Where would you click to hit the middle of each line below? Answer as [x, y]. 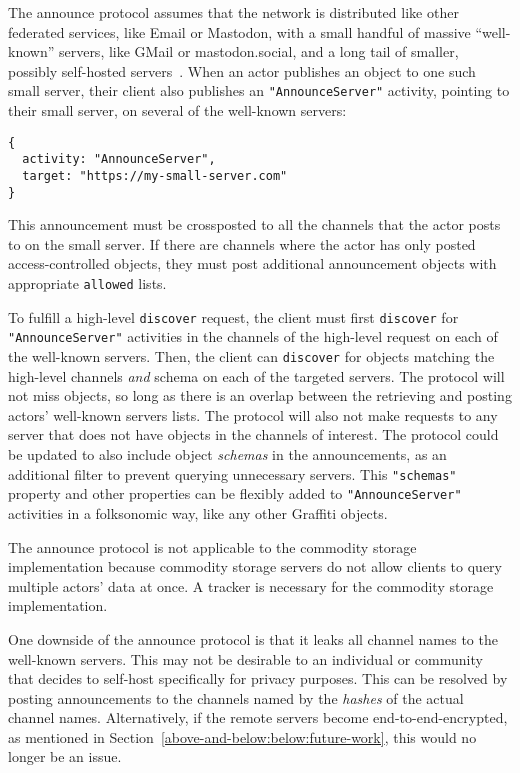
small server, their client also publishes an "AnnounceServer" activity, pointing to [259, 90]
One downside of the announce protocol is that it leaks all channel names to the [253, 638]
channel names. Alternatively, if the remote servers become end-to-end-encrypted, [258, 717]
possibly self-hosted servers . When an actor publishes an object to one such [242, 70]
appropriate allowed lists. [87, 283]
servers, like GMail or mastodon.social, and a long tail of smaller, [258, 51]
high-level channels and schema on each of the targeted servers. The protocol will [256, 375]
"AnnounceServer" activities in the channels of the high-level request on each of [253, 336]
